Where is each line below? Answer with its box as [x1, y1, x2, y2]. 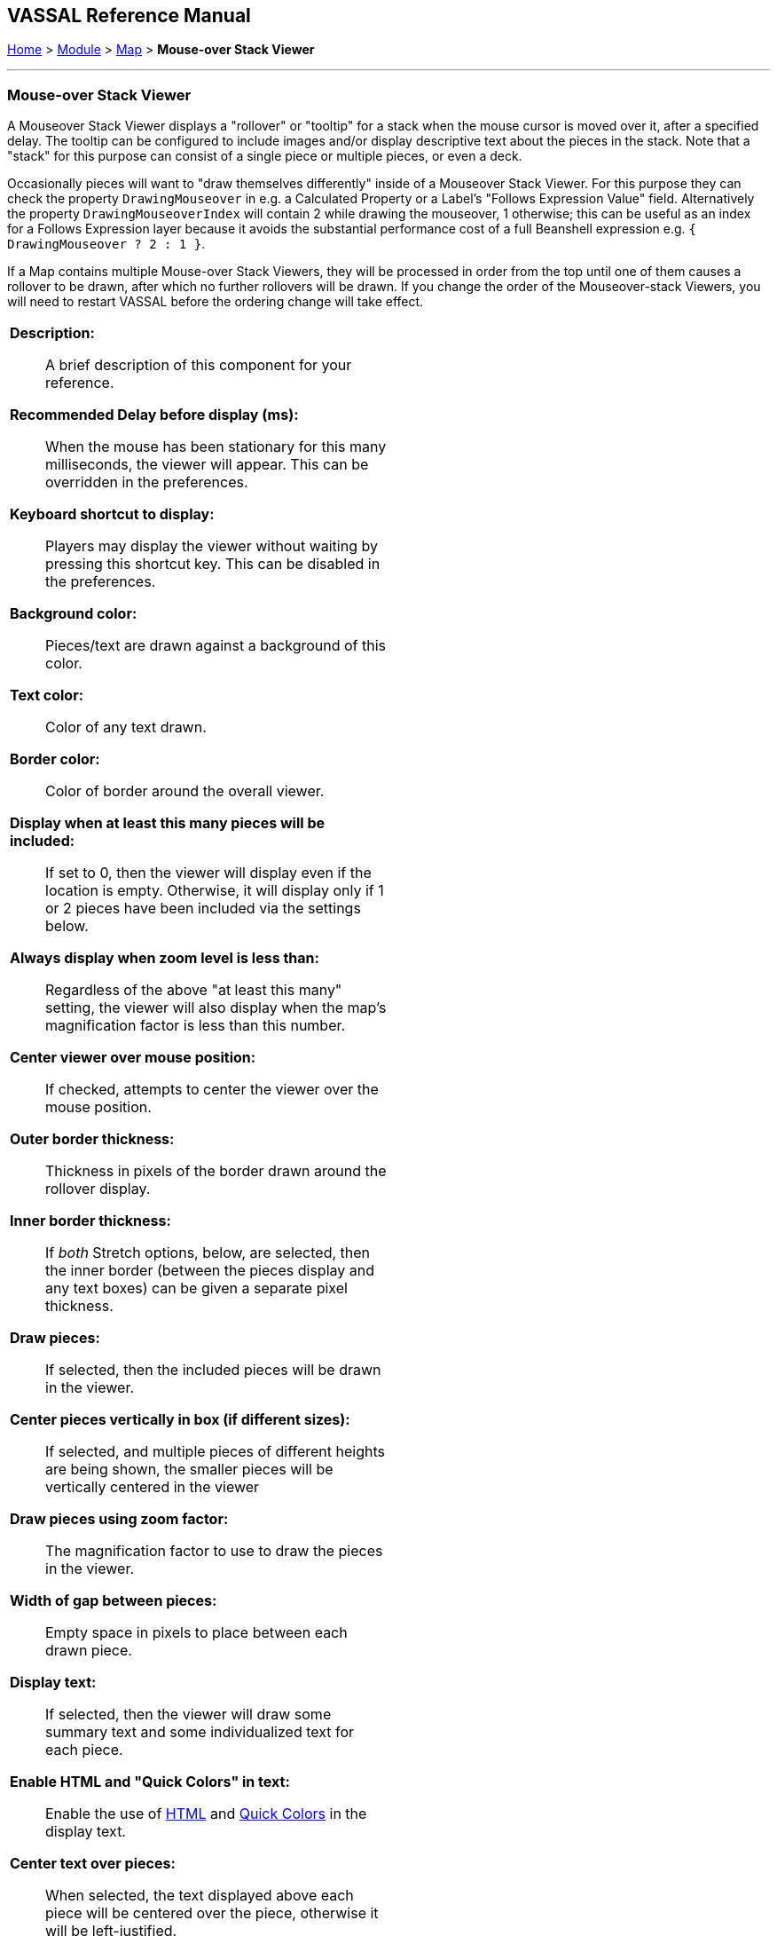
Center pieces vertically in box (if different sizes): [10, 1411, 350, 1429]
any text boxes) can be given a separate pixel [45, 1279, 348, 1298]
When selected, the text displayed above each [45, 1886, 354, 1905]
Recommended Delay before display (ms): [10, 406, 299, 424]
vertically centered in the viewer [45, 1478, 260, 1497]
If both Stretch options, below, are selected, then [45, 1244, 371, 1262]
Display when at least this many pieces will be [10, 814, 326, 833]
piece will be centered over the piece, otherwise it [45, 1904, 379, 1923]
